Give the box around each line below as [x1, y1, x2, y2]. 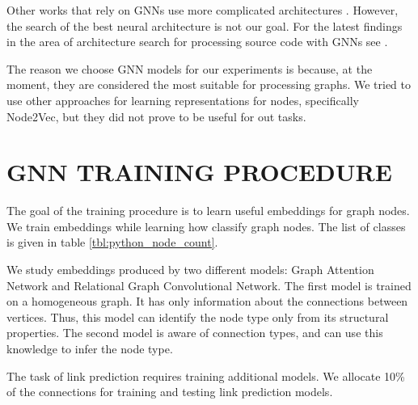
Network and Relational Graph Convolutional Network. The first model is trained [6, 276, 412, 293]
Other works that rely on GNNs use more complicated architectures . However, [6, 2, 399, 18]
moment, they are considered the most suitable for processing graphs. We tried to [6, 76, 412, 93]
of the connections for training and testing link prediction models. [6, 383, 333, 400]
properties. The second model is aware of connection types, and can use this [6, 324, 383, 341]
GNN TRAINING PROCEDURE [6, 155, 392, 188]
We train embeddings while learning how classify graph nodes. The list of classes [6, 217, 406, 234]
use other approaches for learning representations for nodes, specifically [6, 91, 359, 108]
